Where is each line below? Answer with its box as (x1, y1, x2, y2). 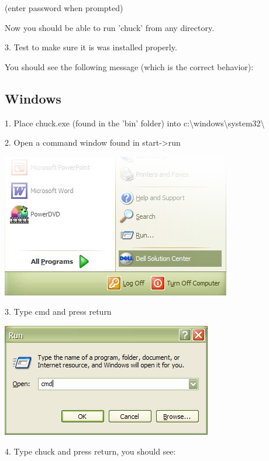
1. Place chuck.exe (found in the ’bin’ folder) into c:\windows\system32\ (5, 116, 265, 129)
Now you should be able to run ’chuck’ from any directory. (5, 21, 215, 33)
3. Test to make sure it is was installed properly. (5, 41, 177, 53)
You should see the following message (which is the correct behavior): (5, 60, 254, 73)
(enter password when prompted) (5, 2, 123, 13)
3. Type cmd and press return (5, 305, 112, 318)
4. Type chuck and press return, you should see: (5, 445, 176, 457)
